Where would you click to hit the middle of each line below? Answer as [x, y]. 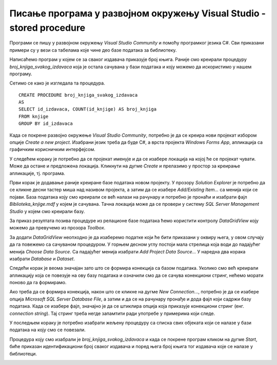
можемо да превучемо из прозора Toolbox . [57, 228]
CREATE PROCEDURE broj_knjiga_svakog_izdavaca [78, 95]
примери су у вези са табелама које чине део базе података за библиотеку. [93, 50]
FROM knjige [34, 116]
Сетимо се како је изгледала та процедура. [57, 83]
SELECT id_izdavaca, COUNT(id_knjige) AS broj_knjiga [87, 109]
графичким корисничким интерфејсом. [53, 149]
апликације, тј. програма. [37, 173]
